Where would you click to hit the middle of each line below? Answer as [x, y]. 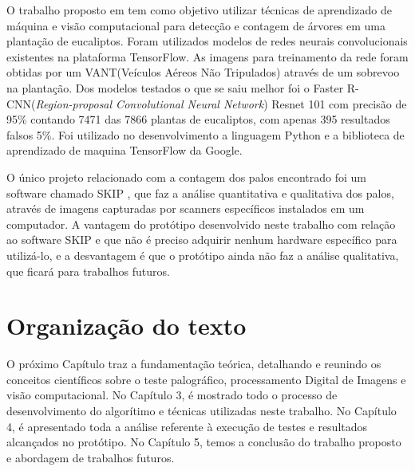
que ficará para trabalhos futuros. [88, 271]
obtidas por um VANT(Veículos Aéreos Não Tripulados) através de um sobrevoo [203, 72]
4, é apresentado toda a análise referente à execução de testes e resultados [187, 426]
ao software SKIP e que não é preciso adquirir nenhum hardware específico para [202, 239]
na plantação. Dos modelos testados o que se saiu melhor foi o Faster [175, 87]
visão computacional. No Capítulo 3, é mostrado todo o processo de [172, 395]
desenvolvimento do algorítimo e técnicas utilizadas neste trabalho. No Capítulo [202, 410]
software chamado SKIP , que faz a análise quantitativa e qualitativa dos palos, [200, 192]
